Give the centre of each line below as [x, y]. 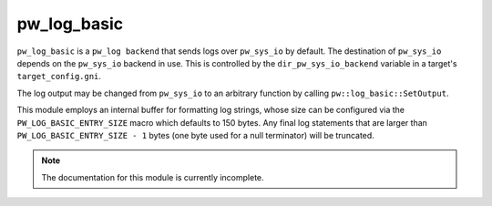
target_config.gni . [59, 77]
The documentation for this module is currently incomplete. [153, 177]
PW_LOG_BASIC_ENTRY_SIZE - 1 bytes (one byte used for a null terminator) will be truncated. [196, 135]
